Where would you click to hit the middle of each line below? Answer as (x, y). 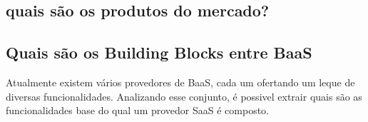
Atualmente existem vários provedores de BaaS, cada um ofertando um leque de (180, 82)
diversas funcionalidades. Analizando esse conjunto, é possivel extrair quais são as (184, 96)
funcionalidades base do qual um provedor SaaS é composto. (137, 110)
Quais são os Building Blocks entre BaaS (159, 52)
